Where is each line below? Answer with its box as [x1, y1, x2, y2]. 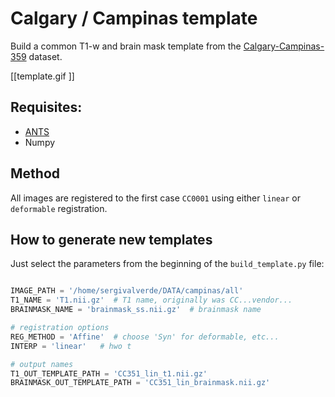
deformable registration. [10, 202, 108, 214]
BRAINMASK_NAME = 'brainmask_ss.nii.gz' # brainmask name [10, 305, 262, 315]
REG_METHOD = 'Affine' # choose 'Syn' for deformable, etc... [10, 332, 280, 342]
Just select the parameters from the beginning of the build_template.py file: [10, 258, 325, 270]
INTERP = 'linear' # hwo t [10, 341, 132, 351]
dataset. [28, 50, 63, 62]
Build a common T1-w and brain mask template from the [10, 40, 242, 52]
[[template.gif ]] [10, 70, 75, 82]
